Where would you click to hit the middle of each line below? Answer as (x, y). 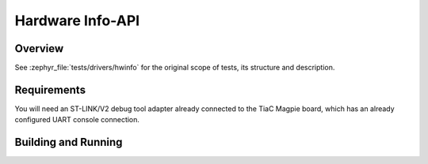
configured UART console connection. (77, 120)
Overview (39, 48)
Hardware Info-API (77, 20)
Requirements (50, 89)
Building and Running (69, 142)
